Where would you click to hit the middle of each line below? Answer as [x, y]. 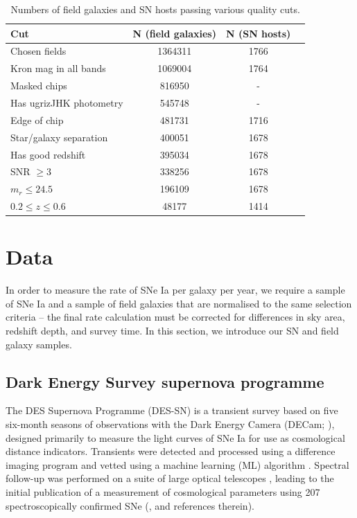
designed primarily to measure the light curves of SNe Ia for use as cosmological [175, 437]
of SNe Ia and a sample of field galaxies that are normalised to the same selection [179, 303]
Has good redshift [48, 154]
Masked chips [39, 86]
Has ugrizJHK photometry [67, 102]
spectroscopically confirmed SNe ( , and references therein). [130, 505]
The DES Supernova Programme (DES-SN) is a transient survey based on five [172, 410]
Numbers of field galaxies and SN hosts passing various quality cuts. [155, 9]
